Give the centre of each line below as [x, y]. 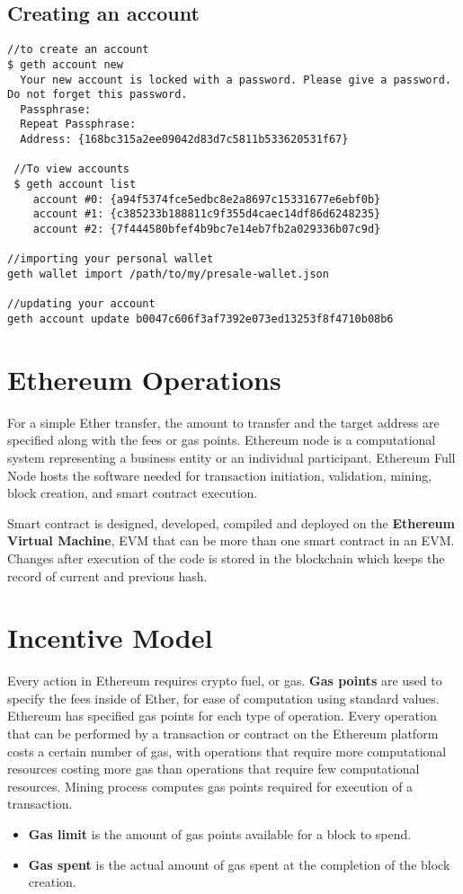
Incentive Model [110, 637]
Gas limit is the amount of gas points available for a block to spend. [220, 834]
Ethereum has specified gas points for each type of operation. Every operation [222, 716]
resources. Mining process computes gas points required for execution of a [210, 786]
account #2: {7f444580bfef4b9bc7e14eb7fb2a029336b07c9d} [207, 230]
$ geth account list [75, 185]
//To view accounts [72, 169]
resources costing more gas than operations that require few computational [214, 769]
